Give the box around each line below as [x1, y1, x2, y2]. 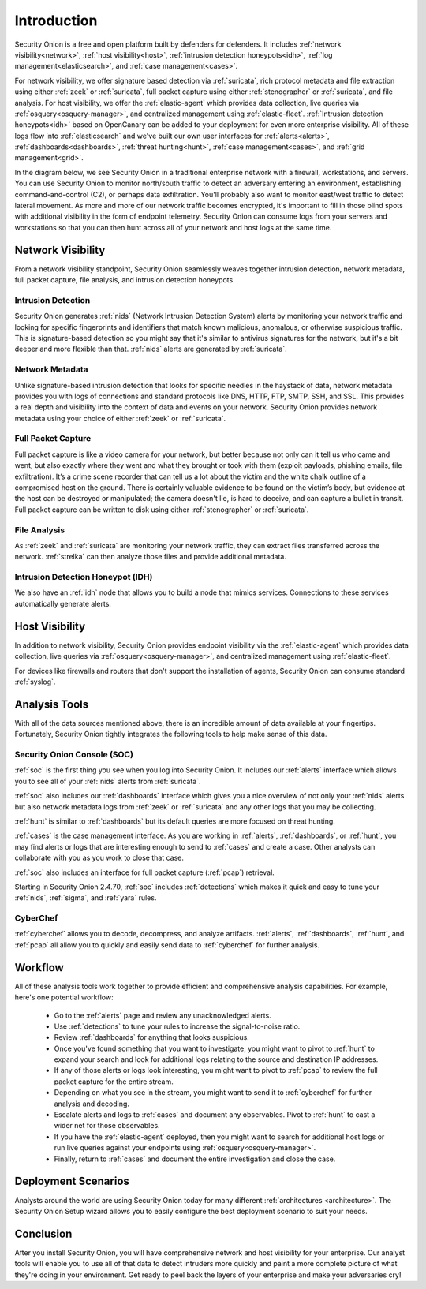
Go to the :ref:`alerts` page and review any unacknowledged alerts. [54, 1011, 271, 1020]
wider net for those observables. [54, 1121, 161, 1130]
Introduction [14, 12, 98, 29]
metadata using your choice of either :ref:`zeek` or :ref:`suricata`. [14, 413, 226, 423]
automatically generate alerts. [14, 599, 112, 608]
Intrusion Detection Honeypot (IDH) [14, 572, 153, 583]
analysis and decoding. [54, 1099, 130, 1108]
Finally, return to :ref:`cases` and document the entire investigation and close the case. [54, 1154, 336, 1164]
